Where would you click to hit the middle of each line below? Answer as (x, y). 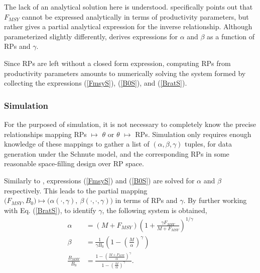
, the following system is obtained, (155, 210)
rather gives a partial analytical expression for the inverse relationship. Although (128, 26)
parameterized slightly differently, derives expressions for (91, 36)
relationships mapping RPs (45, 134)
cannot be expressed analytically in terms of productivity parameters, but (135, 16)
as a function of (231, 36)
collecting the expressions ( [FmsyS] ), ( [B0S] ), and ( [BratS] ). (96, 83)
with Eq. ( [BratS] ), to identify (50, 210)
